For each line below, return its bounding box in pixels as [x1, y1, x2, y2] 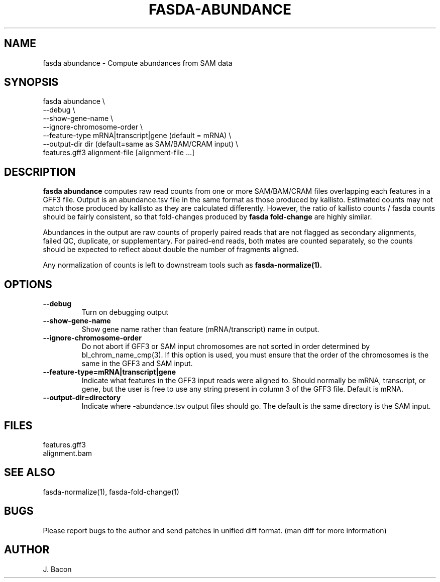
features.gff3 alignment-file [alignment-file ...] [43, 148, 195, 157]
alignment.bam [43, 448, 92, 457]
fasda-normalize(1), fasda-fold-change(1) [43, 487, 179, 496]
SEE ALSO [4, 466, 55, 479]
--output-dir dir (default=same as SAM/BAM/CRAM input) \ [43, 140, 238, 149]
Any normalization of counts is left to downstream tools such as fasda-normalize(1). [43, 261, 322, 270]
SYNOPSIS [4, 76, 59, 89]
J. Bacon [43, 564, 72, 573]
